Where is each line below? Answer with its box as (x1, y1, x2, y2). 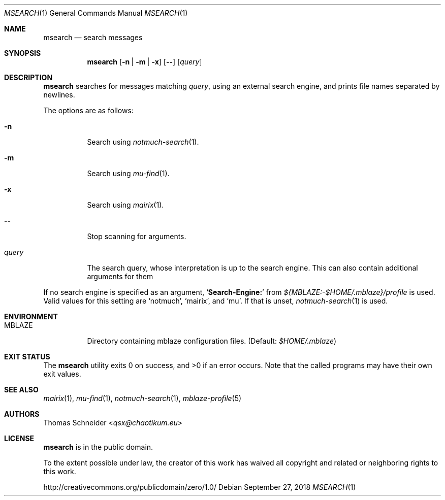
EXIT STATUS (4, 352, 50, 361)
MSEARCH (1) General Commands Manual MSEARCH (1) (4, 9, 188, 17)
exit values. (43, 370, 81, 378)
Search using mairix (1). (87, 201, 164, 209)
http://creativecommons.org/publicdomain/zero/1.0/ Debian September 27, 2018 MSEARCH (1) (43, 483, 356, 491)
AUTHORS (4, 410, 40, 418)
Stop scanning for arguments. (87, 232, 186, 241)
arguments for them (87, 272, 153, 281)
